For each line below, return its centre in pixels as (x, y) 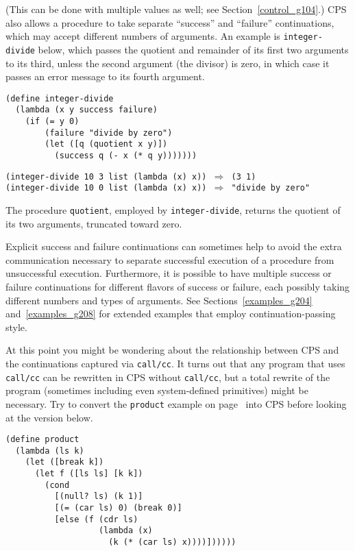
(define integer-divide (60, 98)
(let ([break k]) (64, 462)
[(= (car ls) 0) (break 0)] (118, 508)
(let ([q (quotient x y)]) (106, 144)
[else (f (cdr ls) (96, 519)
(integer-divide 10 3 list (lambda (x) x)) (106, 176)
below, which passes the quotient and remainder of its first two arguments (193, 49)
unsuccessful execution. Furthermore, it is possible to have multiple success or (169, 273)
